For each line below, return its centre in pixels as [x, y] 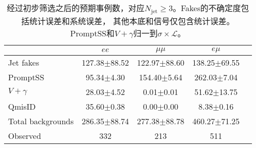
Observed [25, 135]
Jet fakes [24, 62]
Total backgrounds [41, 121]
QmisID [22, 106]
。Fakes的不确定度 [207, 8]
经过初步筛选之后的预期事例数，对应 [76, 8]
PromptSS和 [92, 33]
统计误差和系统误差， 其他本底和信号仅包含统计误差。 [132, 21]
